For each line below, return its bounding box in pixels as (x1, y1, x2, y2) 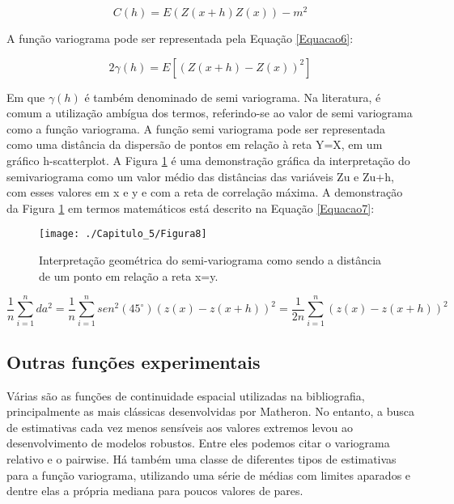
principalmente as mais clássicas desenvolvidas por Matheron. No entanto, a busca (6, 403, 414, 420)
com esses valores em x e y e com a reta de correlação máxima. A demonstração (6, 184, 403, 201)
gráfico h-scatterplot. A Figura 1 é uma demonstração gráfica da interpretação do (6, 152, 410, 169)
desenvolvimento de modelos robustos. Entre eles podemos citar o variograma (6, 434, 390, 451)
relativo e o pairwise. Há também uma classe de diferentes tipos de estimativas (6, 450, 397, 467)
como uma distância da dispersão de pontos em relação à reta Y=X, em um (6, 136, 383, 153)
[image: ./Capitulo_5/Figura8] (39, 228, 207, 240)
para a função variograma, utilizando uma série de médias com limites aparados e (6, 466, 411, 483)
